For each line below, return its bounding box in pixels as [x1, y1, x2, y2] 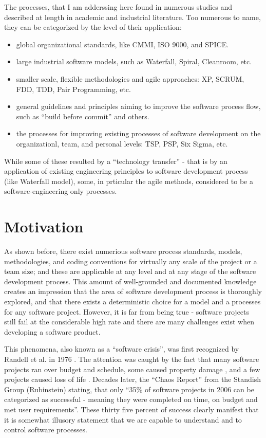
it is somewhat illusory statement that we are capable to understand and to [4, 414, 242, 425]
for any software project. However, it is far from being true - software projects [4, 306, 250, 317]
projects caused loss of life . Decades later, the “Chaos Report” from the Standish [4, 374, 261, 385]
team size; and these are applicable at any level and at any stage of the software [4, 266, 256, 277]
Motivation [4, 216, 84, 237]
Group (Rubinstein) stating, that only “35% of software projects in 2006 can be [4, 384, 254, 394]
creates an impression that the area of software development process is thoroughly [4, 286, 262, 297]
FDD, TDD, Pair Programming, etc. [16, 83, 131, 94]
